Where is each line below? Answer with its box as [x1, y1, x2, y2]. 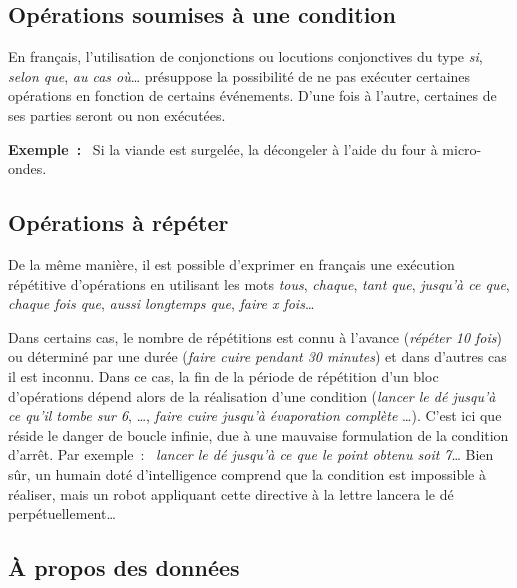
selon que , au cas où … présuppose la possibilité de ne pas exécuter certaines [8, 65, 471, 86]
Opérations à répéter [8, 207, 229, 238]
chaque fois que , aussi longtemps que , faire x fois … [8, 293, 315, 314]
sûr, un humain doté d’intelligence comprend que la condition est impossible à [8, 463, 486, 484]
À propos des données [8, 552, 240, 583]
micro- [442, 138, 482, 159]
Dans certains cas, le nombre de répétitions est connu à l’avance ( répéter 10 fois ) [8, 326, 502, 347]
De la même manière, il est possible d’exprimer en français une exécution [8, 253, 455, 274]
